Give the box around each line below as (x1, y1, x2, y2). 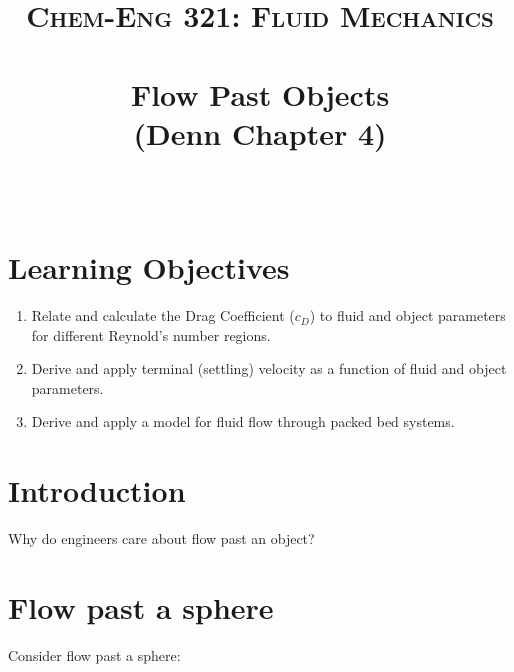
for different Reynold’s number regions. (31, 324, 271, 345)
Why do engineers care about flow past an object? (8, 528, 315, 549)
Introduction (8, 470, 186, 511)
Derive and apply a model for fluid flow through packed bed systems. (31, 411, 455, 432)
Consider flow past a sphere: (8, 644, 181, 665)
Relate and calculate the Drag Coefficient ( (31, 305, 295, 326)
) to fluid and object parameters (309, 305, 506, 326)
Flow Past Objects (130, 73, 390, 114)
